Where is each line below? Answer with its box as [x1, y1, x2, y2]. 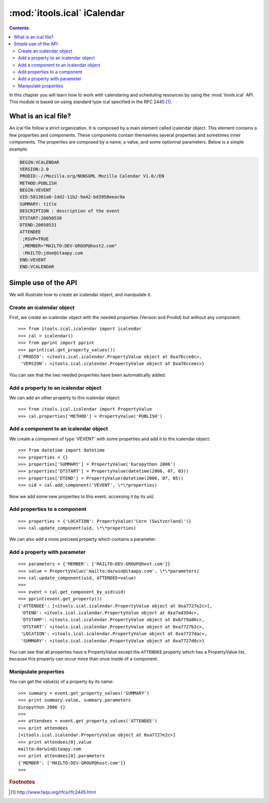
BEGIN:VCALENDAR [19, 160, 60, 165]
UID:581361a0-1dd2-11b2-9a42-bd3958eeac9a [19, 194, 125, 200]
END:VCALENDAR [19, 264, 54, 270]
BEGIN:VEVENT [19, 187, 52, 193]
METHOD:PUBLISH [19, 180, 57, 186]
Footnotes [9, 778, 35, 785]
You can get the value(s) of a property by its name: [9, 678, 114, 685]
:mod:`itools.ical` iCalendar [9, 7, 125, 18]
